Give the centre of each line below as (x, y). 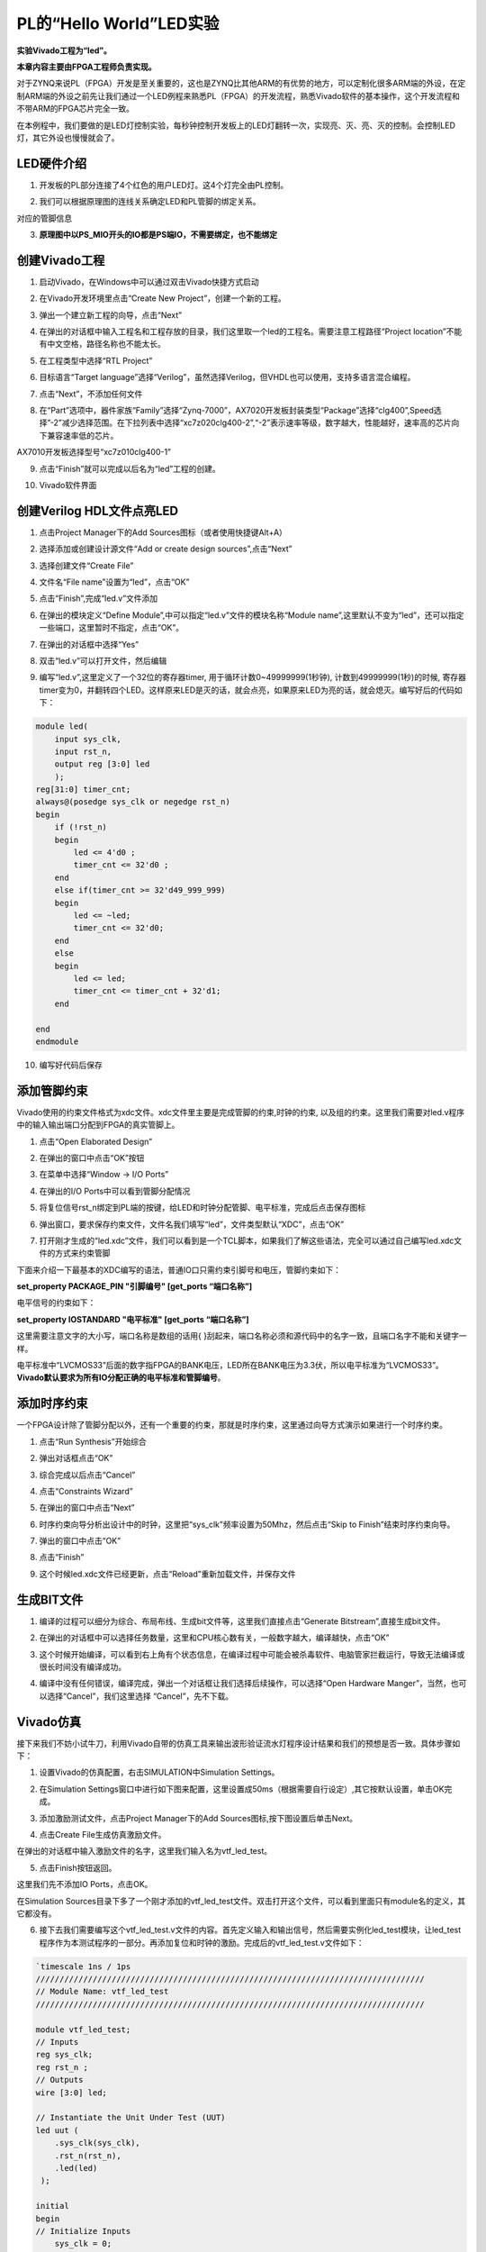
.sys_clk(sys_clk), (98, 2143)
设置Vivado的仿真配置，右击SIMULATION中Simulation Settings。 (159, 1772)
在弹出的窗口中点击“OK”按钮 (92, 1158)
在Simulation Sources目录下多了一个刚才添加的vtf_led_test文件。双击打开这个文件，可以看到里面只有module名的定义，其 (241, 1901)
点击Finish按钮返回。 (78, 1867)
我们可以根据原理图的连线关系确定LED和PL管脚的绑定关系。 (150, 202)
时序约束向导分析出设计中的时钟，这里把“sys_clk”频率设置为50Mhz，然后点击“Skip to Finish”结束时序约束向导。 (247, 1524)
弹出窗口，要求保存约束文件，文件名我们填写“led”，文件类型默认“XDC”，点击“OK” (192, 1224)
